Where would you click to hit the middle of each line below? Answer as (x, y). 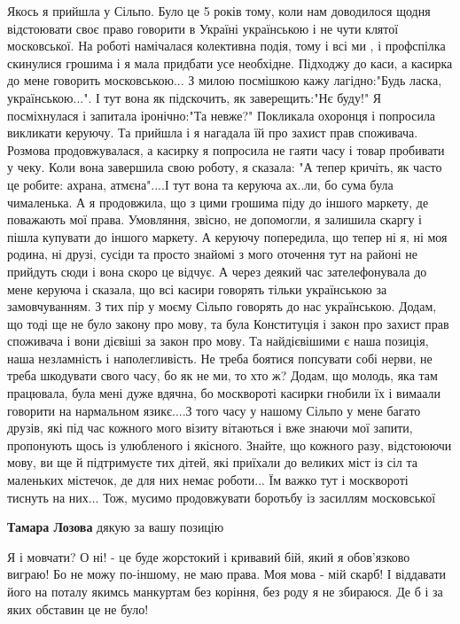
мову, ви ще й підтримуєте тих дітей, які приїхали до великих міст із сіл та (212, 462)
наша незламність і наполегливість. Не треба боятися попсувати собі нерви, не (220, 358)
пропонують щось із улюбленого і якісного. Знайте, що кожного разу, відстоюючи (230, 445)
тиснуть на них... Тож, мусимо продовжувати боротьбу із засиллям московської (222, 497)
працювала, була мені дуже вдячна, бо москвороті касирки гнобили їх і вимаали (224, 393)
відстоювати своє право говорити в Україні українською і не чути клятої (203, 28)
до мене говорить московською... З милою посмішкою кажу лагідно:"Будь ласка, (225, 80)
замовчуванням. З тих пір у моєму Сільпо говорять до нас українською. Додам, (222, 306)
